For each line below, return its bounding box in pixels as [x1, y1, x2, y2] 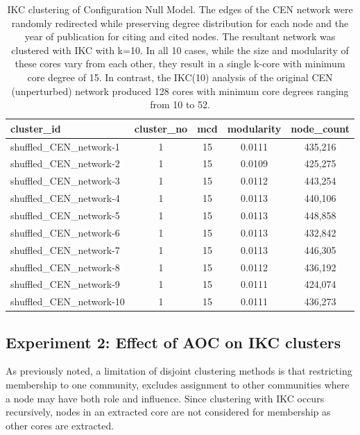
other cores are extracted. [6, 418, 114, 432]
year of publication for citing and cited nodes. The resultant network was [24, 29, 336, 44]
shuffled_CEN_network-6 [10, 225, 120, 239]
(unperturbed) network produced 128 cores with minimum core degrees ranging [11, 83, 349, 98]
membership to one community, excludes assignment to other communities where [6, 377, 350, 392]
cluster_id [10, 121, 61, 135]
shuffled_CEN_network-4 [10, 191, 120, 205]
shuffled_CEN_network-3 [10, 173, 120, 188]
